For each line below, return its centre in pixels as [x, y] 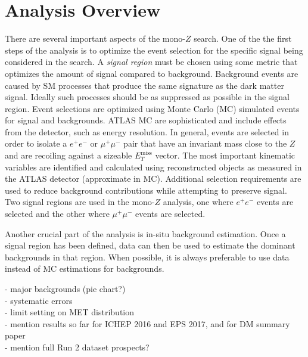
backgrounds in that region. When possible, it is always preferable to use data [147, 257]
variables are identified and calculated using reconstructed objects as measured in [153, 167]
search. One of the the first [243, 38]
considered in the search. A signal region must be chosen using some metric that [151, 62]
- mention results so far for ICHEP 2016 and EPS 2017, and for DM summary [147, 323]
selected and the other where [57, 214]
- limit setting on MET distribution [70, 312]
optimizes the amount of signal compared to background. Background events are [152, 73]
